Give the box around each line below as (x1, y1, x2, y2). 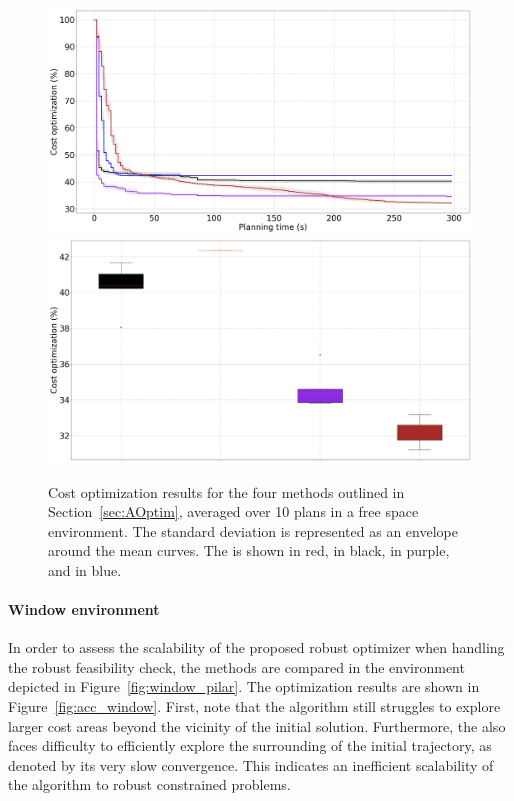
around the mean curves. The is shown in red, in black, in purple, (48, 540, 450, 561)
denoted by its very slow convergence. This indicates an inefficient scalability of (8, 754, 494, 775)
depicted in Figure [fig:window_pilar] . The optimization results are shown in (8, 676, 480, 697)
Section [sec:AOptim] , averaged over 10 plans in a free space (48, 501, 419, 522)
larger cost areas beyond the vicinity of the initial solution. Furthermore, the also (8, 715, 506, 736)
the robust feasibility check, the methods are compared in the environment (8, 656, 465, 677)
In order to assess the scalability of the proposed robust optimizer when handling (8, 637, 505, 658)
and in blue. (48, 559, 122, 580)
